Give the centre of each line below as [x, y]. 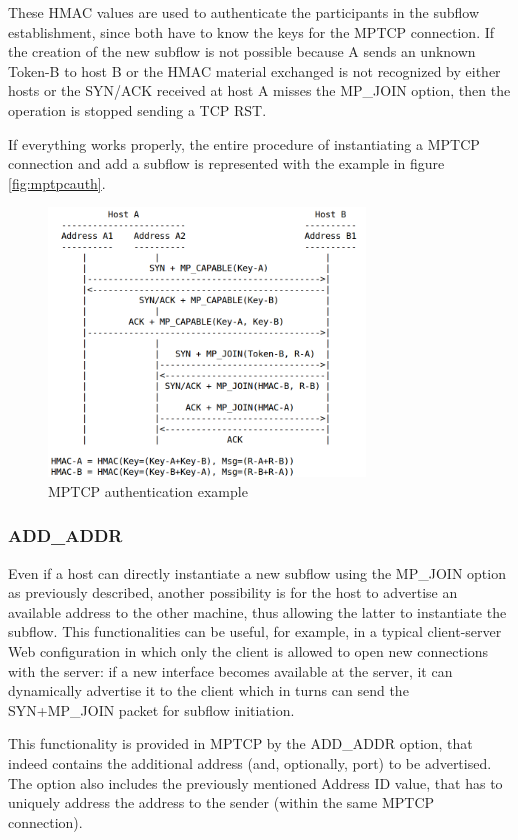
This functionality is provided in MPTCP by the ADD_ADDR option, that [240, 743]
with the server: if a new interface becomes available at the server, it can [230, 670]
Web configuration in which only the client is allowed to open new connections [248, 651]
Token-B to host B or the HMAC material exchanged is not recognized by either [254, 70]
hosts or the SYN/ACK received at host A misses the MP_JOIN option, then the [259, 90]
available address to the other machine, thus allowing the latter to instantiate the [257, 611]
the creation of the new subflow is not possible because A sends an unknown [242, 51]
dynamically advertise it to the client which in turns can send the [208, 690]
